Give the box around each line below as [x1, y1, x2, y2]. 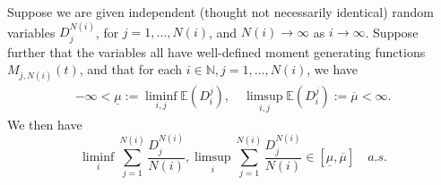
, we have [307, 60, 359, 79]
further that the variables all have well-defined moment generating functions [7, 42, 426, 61]
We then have [7, 114, 82, 133]
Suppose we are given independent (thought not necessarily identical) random [7, 3, 434, 21]
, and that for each [79, 60, 183, 79]
